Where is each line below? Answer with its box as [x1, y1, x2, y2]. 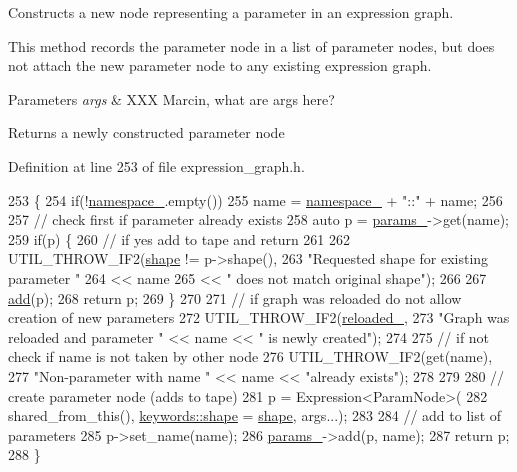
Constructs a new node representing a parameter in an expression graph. [8, 2, 454, 22]
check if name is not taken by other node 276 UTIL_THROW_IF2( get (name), [8, 346, 493, 367]
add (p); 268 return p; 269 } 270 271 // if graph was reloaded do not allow [8, 287, 462, 308]
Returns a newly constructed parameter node [8, 122, 285, 143]
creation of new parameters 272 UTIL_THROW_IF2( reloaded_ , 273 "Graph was [8, 307, 510, 328]
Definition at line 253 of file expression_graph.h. [8, 155, 305, 176]
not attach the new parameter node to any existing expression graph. [8, 55, 432, 76]
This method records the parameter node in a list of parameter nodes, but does [8, 35, 495, 56]
